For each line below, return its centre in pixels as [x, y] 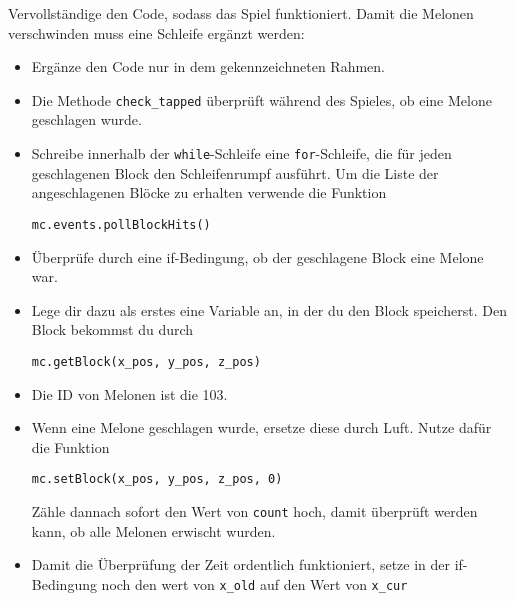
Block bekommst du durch [112, 329]
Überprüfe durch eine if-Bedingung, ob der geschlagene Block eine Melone [257, 256]
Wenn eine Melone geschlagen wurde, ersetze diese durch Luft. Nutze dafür [261, 427]
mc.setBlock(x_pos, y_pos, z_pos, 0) [157, 479]
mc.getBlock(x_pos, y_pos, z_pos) [146, 361]
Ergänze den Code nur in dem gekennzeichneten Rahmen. [208, 66]
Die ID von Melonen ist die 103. [129, 393]
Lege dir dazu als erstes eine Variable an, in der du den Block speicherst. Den [269, 309]
